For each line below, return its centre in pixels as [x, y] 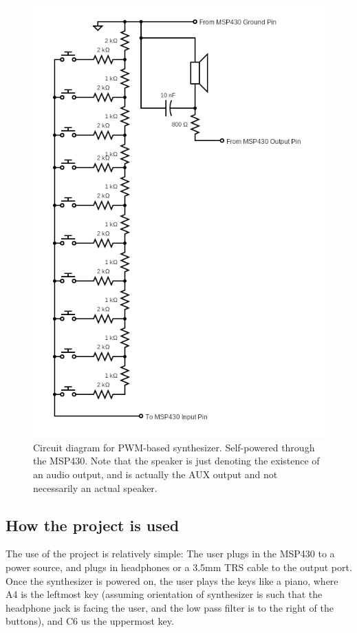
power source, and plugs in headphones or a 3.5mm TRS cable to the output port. [179, 567]
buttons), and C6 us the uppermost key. [90, 621]
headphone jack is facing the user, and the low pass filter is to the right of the [170, 607]
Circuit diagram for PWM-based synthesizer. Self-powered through [174, 447]
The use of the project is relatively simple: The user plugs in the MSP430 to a [170, 554]
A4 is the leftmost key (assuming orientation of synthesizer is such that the [164, 594]
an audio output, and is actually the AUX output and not [155, 474]
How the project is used [93, 525]
